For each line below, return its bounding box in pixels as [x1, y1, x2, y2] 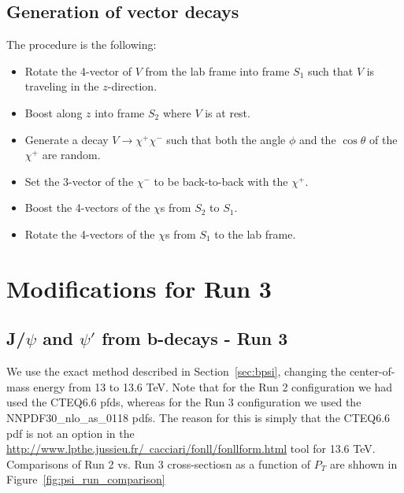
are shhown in [329, 455, 398, 472]
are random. [42, 146, 101, 163]
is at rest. [205, 104, 250, 120]
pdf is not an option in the [6, 424, 135, 441]
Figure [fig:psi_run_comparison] [6, 471, 165, 487]
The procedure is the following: [6, 36, 157, 53]
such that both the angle [166, 131, 286, 147]
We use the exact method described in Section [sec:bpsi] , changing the [6, 363, 347, 380]
